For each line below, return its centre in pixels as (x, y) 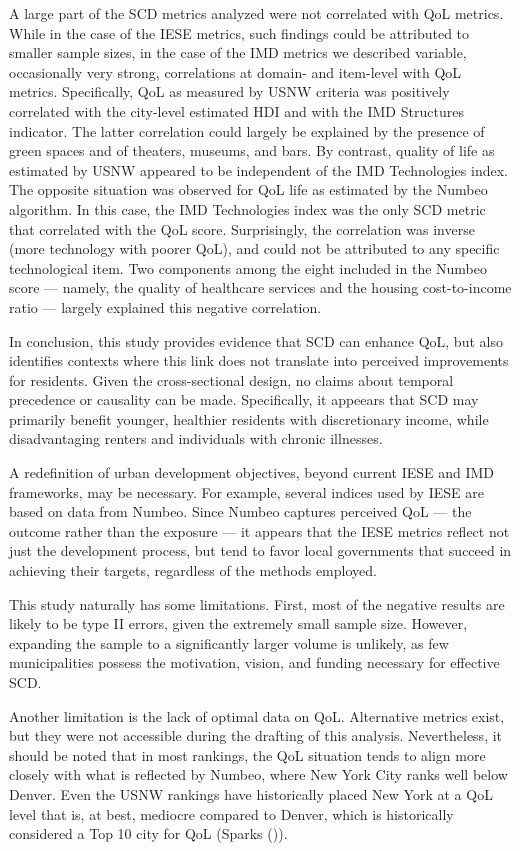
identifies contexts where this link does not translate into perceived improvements (259, 360)
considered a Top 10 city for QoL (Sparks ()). (148, 833)
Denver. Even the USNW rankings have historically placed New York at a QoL (251, 793)
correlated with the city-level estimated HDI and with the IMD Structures (236, 110)
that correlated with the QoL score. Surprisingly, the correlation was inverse (242, 228)
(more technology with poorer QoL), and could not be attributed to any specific (254, 248)
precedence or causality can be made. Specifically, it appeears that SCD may (244, 399)
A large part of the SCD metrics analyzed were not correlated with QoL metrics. (256, 13)
